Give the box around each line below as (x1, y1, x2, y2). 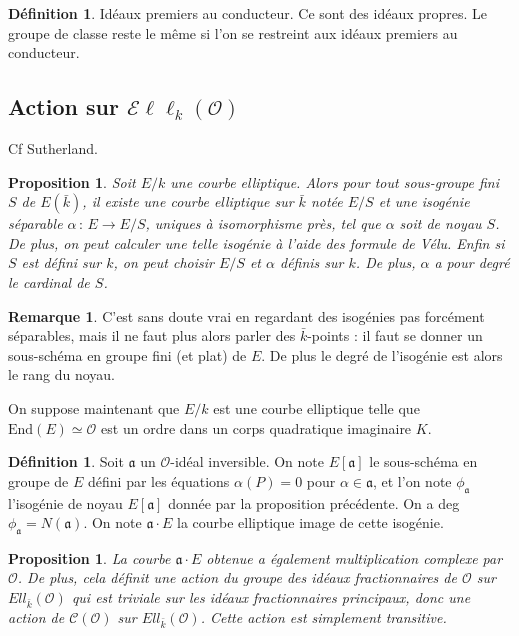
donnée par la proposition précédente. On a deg (168, 492, 460, 513)
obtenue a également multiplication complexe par (206, 547, 503, 568)
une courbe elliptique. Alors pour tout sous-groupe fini (170, 171, 500, 192)
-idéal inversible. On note (170, 451, 324, 472)
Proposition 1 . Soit (8, 171, 136, 192)
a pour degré (434, 252, 510, 273)
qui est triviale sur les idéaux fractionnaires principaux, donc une (71, 587, 471, 608)
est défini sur (21, 252, 102, 273)
